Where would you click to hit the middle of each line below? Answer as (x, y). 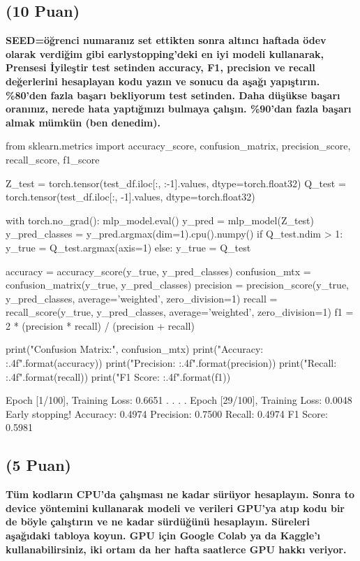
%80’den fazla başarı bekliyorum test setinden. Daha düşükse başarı (173, 95)
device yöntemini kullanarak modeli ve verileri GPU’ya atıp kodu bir (175, 508)
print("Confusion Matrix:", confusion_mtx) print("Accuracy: (135, 349)
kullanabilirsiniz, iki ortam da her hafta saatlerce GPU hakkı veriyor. (176, 549)
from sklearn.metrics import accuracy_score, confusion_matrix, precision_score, (178, 146)
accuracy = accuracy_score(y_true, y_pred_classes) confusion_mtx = (158, 271)
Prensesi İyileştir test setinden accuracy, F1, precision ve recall (160, 67)
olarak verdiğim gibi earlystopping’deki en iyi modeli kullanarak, (165, 53)
